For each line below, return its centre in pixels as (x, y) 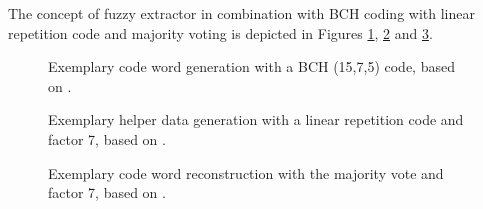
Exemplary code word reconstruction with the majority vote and (246, 172)
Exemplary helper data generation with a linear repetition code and (256, 119)
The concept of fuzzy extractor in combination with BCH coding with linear (241, 13)
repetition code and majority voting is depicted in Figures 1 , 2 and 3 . (220, 32)
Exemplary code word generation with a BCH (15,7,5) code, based (251, 66)
